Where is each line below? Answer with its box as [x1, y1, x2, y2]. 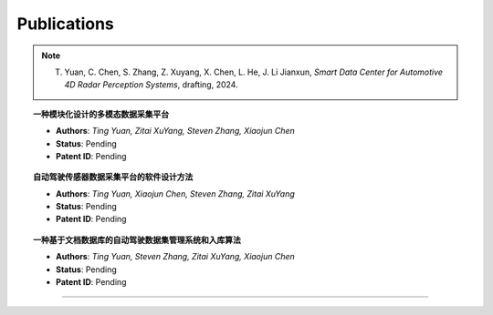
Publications [16, 14, 114, 34]
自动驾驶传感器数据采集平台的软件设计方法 [33, 171, 194, 182]
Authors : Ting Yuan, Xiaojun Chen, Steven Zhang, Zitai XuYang [56, 188, 296, 199]
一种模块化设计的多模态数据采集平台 [33, 108, 169, 119]
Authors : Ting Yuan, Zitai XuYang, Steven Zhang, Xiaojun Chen [56, 126, 296, 137]
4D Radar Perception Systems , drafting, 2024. [64, 79, 238, 90]
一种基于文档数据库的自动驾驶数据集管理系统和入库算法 [33, 234, 241, 245]
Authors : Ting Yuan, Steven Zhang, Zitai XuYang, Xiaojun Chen [56, 251, 296, 262]
